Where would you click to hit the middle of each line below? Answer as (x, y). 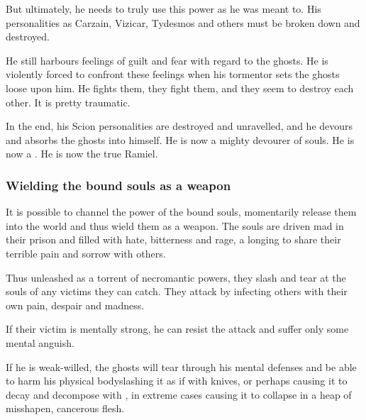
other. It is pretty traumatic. (68, 102)
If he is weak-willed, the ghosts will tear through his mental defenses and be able (181, 366)
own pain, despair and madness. (75, 305)
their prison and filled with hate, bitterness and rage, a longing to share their (173, 239)
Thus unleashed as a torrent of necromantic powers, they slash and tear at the (176, 277)
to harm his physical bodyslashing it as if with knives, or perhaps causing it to (177, 381)
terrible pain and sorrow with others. (86, 253)
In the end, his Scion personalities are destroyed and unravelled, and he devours (179, 126)
